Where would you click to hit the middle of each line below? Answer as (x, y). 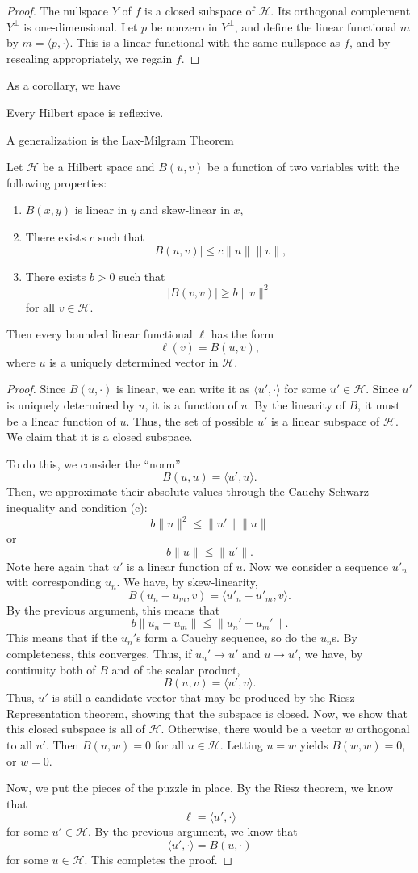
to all (19, 745)
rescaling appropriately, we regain (90, 58)
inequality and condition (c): (77, 507)
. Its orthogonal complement (341, 10)
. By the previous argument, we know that (192, 831)
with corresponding (54, 582)
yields (314, 745)
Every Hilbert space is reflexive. (85, 112)
